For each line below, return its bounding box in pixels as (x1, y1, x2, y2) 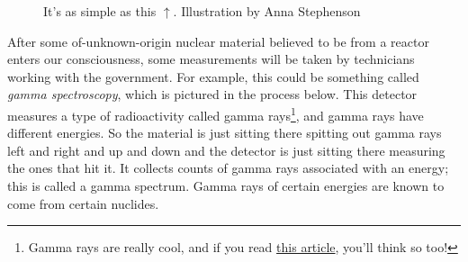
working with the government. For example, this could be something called (7, 67, 419, 86)
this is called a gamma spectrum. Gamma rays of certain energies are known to (7, 176, 445, 194)
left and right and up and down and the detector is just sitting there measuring (7, 140, 445, 159)
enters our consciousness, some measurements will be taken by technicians (7, 50, 415, 68)
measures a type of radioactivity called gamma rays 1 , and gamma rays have (7, 103, 424, 124)
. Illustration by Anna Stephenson (173, 2, 361, 20)
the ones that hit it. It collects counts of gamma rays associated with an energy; (7, 158, 449, 177)
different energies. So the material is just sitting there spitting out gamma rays (7, 123, 442, 142)
